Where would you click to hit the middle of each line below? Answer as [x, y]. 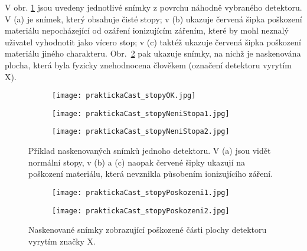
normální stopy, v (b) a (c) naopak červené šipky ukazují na [137, 162]
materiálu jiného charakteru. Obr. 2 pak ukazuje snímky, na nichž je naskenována [153, 53]
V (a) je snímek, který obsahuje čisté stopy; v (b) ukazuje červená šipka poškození [153, 19]
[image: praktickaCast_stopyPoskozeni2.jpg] [141, 211]
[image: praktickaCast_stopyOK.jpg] [124, 96]
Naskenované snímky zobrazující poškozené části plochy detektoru [148, 229]
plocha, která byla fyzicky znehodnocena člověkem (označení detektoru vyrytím [148, 65]
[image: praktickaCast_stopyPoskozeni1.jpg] [141, 192]
